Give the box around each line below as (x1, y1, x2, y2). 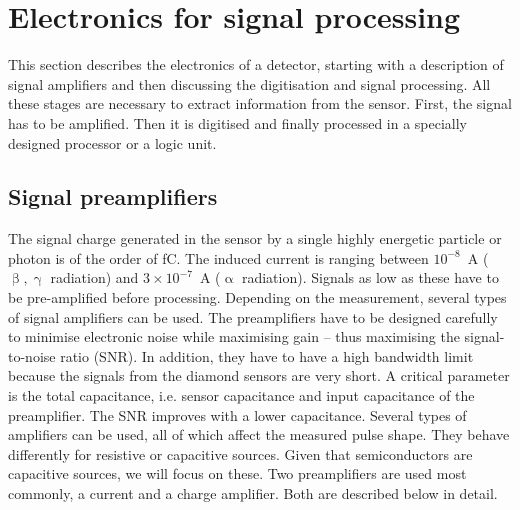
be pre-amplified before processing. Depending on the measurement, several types (8, 287, 507, 308)
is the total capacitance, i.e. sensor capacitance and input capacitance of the (8, 385, 475, 406)
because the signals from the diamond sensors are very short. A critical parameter (8, 365, 510, 386)
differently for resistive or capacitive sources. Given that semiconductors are (8, 443, 473, 464)
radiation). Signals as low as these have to (241, 267, 499, 288)
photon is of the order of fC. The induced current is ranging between (8, 247, 429, 268)
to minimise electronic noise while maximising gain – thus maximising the (8, 326, 460, 347)
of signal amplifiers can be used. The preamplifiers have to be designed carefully (8, 306, 498, 327)
